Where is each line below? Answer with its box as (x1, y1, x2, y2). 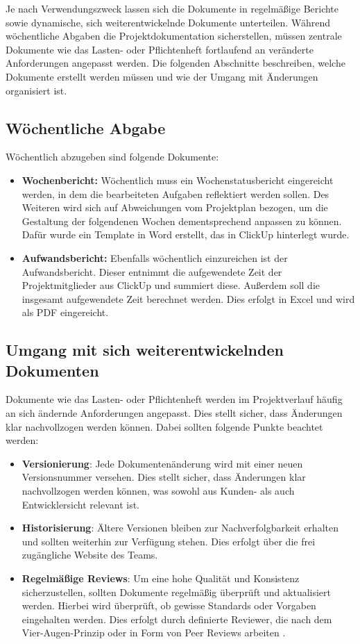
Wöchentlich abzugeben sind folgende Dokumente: (6, 149, 219, 164)
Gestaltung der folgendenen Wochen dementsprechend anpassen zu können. (22, 213, 342, 228)
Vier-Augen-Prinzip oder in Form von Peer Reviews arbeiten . (22, 625, 286, 640)
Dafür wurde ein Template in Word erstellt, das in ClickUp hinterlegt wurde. (22, 227, 350, 242)
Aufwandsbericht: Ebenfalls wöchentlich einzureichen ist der (22, 250, 288, 265)
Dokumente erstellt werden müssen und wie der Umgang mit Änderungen (6, 69, 318, 83)
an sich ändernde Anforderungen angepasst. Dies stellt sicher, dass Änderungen (6, 406, 343, 420)
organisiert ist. (6, 83, 67, 97)
